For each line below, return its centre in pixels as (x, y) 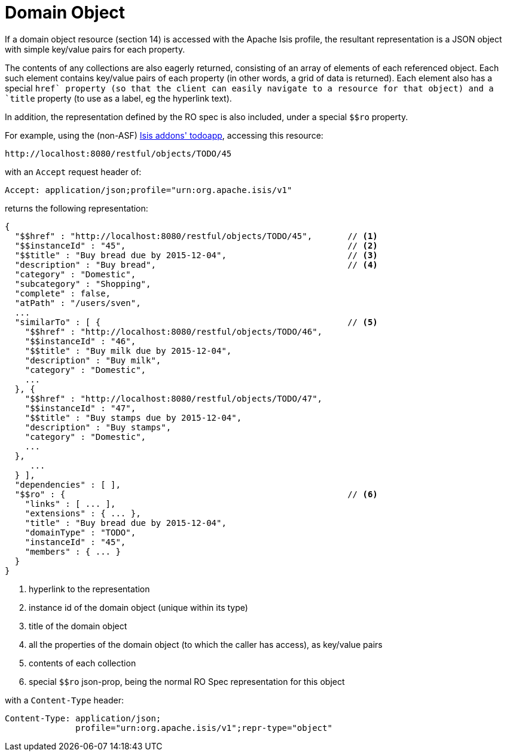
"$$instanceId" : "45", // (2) (196, 245)
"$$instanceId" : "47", (80, 408)
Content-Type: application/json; (83, 718)
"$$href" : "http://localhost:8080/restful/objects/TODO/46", (174, 331)
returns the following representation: (77, 208)
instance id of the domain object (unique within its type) (138, 607)
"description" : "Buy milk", (93, 360)
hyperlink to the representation (89, 589)
